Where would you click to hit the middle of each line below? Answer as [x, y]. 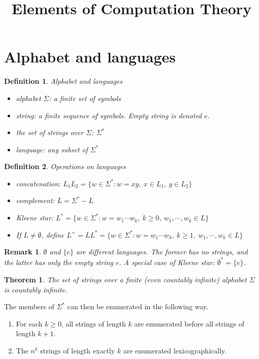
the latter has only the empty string [59, 262]
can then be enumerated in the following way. [138, 306]
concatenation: [38, 183]
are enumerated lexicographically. [175, 350]
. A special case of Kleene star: [167, 262]
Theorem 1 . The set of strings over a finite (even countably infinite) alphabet [125, 279]
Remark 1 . [23, 252]
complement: [35, 200]
